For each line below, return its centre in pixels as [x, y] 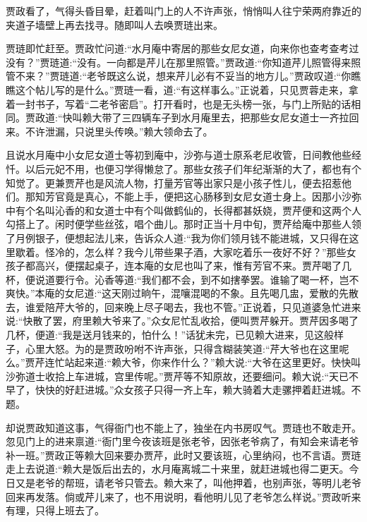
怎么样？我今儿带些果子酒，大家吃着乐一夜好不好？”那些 [215, 251]
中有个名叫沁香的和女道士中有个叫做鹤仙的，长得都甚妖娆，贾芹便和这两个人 [183, 210]
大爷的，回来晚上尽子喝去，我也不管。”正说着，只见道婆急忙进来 [213, 306]
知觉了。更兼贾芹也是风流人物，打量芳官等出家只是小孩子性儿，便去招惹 [174, 182]
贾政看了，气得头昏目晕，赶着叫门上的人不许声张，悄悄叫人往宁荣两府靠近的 [183, 11]
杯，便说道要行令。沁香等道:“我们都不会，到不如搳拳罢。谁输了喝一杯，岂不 [182, 279]
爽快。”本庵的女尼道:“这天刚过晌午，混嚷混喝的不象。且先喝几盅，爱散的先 [178, 293]
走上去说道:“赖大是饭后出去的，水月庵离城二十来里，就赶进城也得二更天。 [178, 469]
